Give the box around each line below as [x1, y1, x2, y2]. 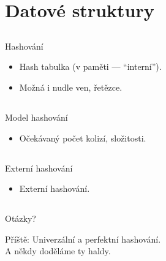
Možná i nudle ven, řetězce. [19, 80, 123, 93]
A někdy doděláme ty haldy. [5, 244, 111, 257]
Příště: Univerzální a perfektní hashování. [5, 232, 161, 245]
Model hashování [5, 110, 68, 123]
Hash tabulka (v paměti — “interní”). [19, 60, 162, 73]
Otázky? [5, 212, 36, 225]
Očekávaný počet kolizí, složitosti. [19, 131, 146, 144]
